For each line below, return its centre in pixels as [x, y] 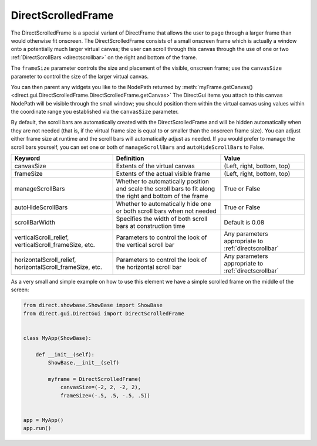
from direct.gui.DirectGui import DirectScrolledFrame [104, 313]
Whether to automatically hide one [163, 204]
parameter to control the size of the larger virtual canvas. [80, 76]
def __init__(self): [65, 354]
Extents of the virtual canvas [155, 166]
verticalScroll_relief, [42, 237]
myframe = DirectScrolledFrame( [94, 379]
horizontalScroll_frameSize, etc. [58, 267]
